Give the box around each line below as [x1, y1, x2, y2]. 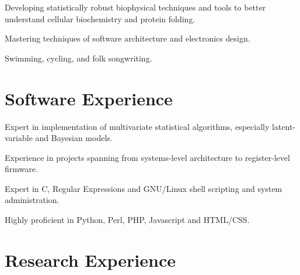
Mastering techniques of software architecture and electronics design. [5, 32, 250, 44]
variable [5, 132, 33, 144]
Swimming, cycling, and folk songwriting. [5, 51, 152, 64]
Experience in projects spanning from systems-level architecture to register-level [5, 151, 290, 163]
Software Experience [5, 86, 173, 110]
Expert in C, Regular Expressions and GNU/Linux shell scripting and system [5, 182, 282, 194]
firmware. [5, 163, 38, 175]
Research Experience [5, 247, 176, 271]
